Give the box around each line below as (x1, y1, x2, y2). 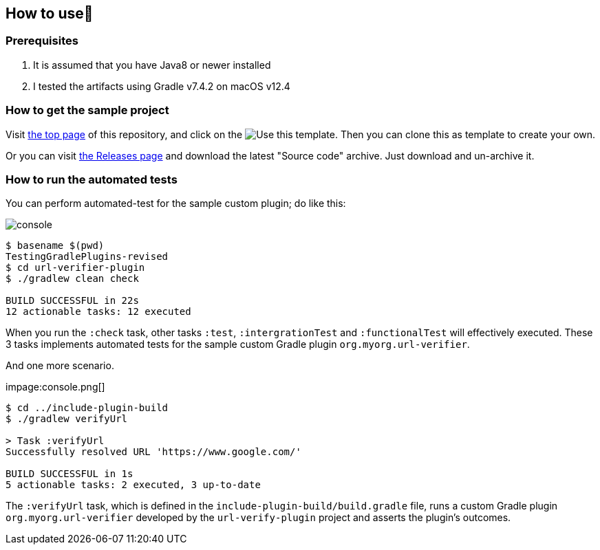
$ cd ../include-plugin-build (6, 402, 169, 414)
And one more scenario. (6, 360, 114, 372)
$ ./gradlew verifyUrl (6, 413, 128, 425)
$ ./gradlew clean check (6, 273, 139, 285)
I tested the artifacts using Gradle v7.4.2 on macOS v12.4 (33, 80, 290, 92)
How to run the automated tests (6, 172, 178, 186)
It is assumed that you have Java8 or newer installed (33, 58, 271, 71)
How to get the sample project (6, 103, 169, 118)
